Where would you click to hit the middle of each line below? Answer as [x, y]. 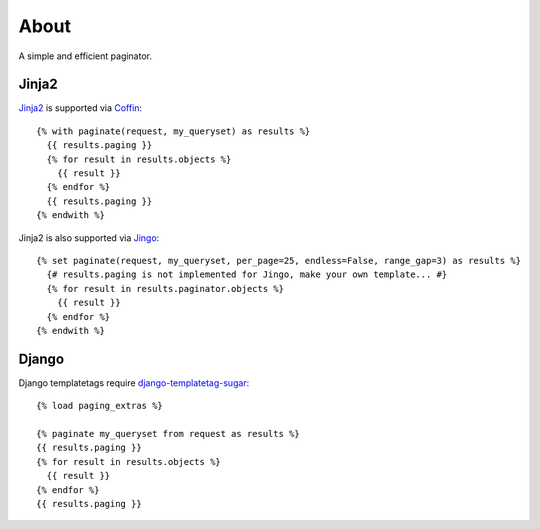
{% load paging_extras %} [100, 406]
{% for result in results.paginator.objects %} [165, 288]
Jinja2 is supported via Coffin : [80, 108]
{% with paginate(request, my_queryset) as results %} [173, 131]
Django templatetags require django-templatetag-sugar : [134, 382]
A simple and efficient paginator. [85, 56]
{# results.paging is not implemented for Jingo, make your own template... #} [247, 274]
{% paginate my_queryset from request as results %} [168, 433]
